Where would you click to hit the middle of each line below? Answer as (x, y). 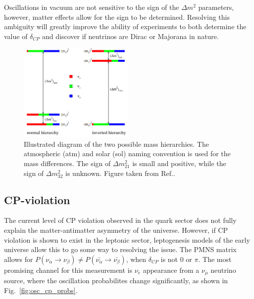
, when (136, 259)
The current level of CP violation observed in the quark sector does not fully (120, 220)
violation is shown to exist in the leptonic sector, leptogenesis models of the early (127, 239)
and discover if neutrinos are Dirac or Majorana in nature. (130, 36)
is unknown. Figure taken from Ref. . (120, 173)
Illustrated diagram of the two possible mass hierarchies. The (116, 144)
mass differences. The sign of (67, 163)
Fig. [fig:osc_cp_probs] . (41, 290)
